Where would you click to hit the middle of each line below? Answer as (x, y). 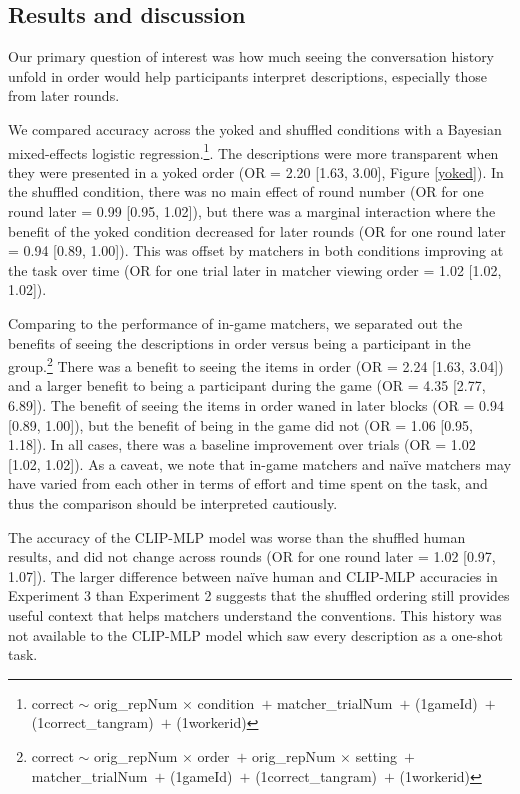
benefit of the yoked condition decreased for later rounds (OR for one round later (257, 230)
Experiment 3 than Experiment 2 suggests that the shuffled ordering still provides (259, 595)
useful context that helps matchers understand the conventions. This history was (255, 614)
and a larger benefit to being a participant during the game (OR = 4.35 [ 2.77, (247, 385)
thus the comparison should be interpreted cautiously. (173, 502)
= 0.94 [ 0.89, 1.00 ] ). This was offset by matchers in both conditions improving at (256, 250)
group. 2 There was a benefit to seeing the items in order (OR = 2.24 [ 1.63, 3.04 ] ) (256, 364)
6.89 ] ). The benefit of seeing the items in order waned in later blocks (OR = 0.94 (256, 405)
